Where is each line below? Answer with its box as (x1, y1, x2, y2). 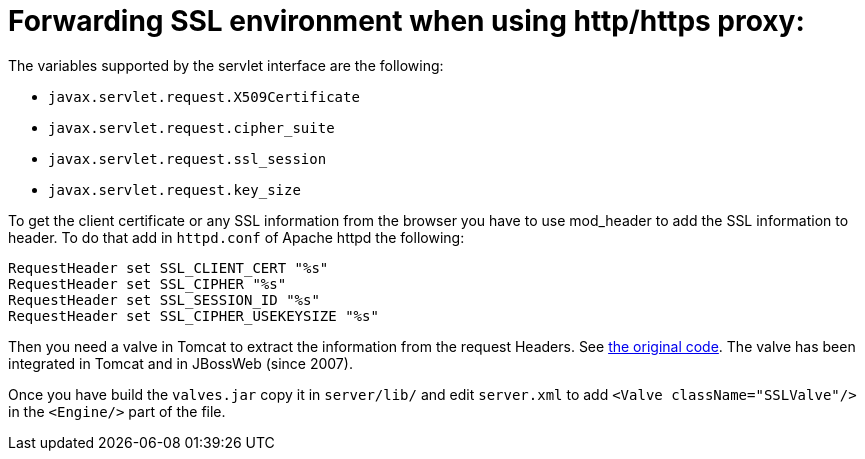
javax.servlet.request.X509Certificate (48, 88, 360, 105)
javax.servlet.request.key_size (48, 181, 301, 198)
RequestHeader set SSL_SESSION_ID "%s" (8, 291, 320, 308)
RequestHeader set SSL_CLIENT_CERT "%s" (8, 259, 329, 276)
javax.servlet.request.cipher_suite (48, 119, 335, 136)
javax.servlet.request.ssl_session (48, 150, 327, 167)
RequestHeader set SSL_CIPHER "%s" (8, 275, 287, 292)
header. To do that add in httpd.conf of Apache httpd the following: (8, 228, 465, 246)
